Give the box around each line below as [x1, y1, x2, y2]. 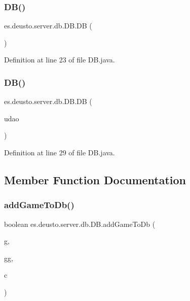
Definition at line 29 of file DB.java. [4, 147, 115, 157]
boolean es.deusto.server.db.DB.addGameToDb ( [4, 218, 156, 229]
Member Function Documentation [4, 172, 186, 187]
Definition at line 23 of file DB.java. [4, 54, 115, 65]
